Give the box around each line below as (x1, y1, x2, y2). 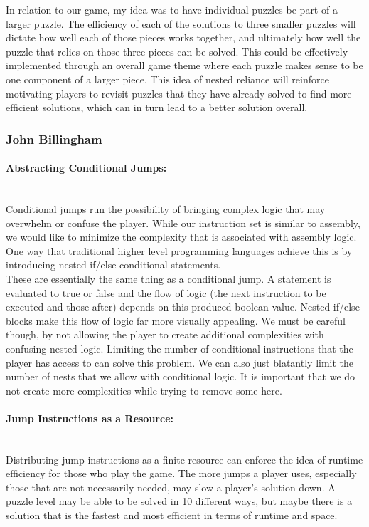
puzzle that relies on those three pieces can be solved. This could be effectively (6, 43, 348, 58)
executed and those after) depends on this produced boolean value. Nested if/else (6, 299, 360, 314)
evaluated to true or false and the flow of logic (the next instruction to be (6, 285, 326, 300)
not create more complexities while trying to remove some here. (6, 382, 282, 397)
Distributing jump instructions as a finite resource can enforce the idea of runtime (6, 452, 363, 466)
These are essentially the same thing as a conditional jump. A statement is (6, 271, 331, 286)
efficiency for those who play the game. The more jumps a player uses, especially (6, 466, 357, 481)
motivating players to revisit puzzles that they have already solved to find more (6, 85, 352, 100)
